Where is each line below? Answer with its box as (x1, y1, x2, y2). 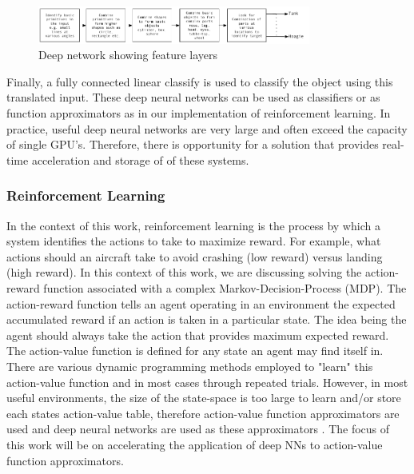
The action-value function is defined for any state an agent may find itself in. (6, 342, 384, 359)
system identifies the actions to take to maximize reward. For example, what (6, 233, 381, 249)
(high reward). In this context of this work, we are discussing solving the (6, 264, 362, 281)
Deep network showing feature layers (38, 46, 218, 63)
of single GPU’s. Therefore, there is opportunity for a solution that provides (6, 136, 379, 153)
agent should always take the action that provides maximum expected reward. (6, 326, 389, 343)
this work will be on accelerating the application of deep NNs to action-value (6, 436, 383, 452)
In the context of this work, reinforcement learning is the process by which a (6, 217, 380, 233)
